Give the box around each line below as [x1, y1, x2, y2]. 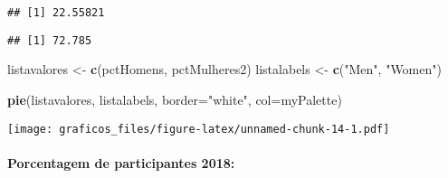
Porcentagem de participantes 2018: [7, 153, 235, 172]
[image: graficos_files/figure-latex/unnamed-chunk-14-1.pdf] [7, 122, 390, 136]
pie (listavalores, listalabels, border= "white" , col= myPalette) [7, 89, 342, 108]
